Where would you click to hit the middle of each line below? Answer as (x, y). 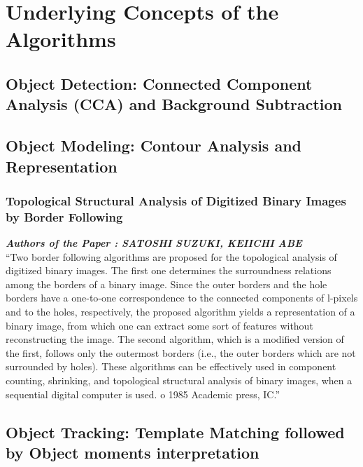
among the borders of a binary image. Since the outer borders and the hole (166, 284)
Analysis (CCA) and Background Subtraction (174, 104)
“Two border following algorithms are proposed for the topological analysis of (171, 256)
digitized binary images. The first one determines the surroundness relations (169, 270)
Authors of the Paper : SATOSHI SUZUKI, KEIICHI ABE (154, 243)
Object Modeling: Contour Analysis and (154, 145)
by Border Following (64, 216)
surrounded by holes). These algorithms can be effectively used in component (171, 366)
